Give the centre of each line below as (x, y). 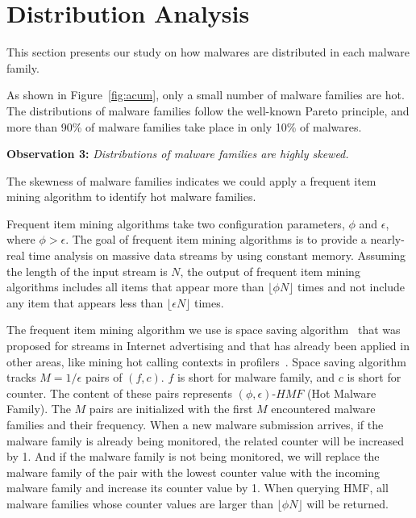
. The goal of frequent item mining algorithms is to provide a (216, 239)
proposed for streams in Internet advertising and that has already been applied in (208, 346)
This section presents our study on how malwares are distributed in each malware (208, 52)
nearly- (387, 239)
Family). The (39, 409)
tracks (21, 377)
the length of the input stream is (87, 271)
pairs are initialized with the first (171, 409)
